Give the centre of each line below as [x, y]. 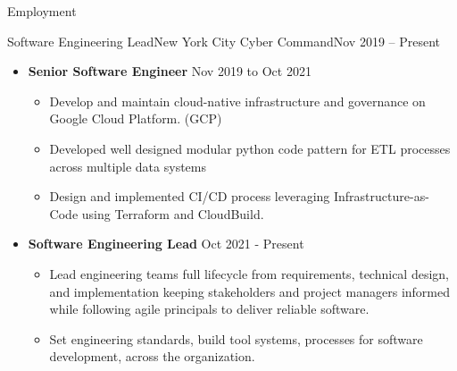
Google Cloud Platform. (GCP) [136, 118]
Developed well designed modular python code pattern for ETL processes [250, 148]
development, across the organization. [152, 356]
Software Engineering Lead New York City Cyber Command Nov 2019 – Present [224, 41]
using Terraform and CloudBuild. [173, 213]
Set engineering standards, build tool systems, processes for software [236, 338]
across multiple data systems [128, 166]
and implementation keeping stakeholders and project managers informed [249, 291]
